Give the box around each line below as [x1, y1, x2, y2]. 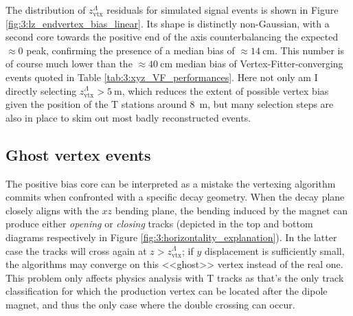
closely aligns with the [5, 203, 99, 217]
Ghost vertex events [5, 144, 151, 165]
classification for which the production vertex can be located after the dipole [5, 284, 328, 298]
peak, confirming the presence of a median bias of [26, 43, 235, 57]
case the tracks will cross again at [5, 243, 147, 258]
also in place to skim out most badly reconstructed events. [5, 110, 251, 124]
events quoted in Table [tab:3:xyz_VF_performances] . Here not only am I [5, 69, 318, 84]
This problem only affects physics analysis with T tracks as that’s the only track [5, 270, 344, 284]
